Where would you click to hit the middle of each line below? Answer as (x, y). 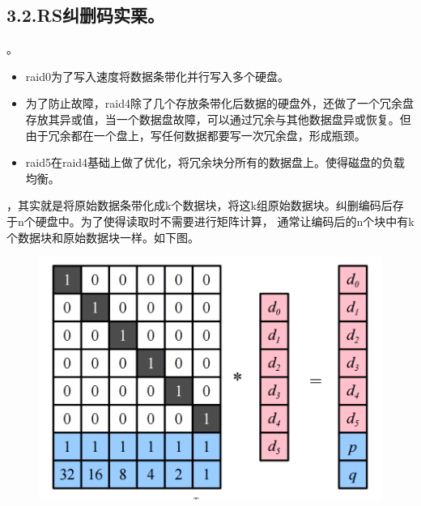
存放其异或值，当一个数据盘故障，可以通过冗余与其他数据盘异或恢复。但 (218, 119)
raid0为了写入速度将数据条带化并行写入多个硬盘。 (157, 76)
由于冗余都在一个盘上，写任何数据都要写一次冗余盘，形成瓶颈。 (196, 135)
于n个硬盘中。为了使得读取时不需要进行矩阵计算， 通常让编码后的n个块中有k (210, 221)
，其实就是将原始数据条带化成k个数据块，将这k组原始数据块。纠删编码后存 (205, 205)
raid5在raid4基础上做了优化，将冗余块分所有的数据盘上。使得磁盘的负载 (215, 162)
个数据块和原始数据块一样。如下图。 (103, 237)
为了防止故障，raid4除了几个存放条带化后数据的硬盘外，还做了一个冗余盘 (219, 103)
